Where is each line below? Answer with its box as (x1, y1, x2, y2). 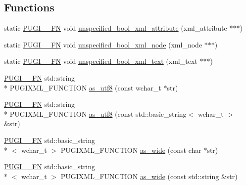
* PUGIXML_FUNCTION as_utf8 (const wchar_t (4, 82, 161, 92)
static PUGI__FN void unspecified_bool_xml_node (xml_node (4, 39, 202, 49)
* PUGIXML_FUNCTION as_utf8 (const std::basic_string (4, 108, 187, 119)
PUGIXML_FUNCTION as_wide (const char (60, 144, 201, 155)
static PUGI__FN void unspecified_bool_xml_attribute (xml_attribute (4, 23, 227, 33)
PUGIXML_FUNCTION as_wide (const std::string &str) (60, 171, 238, 181)
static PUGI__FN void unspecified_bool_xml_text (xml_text (4, 56, 197, 66)
